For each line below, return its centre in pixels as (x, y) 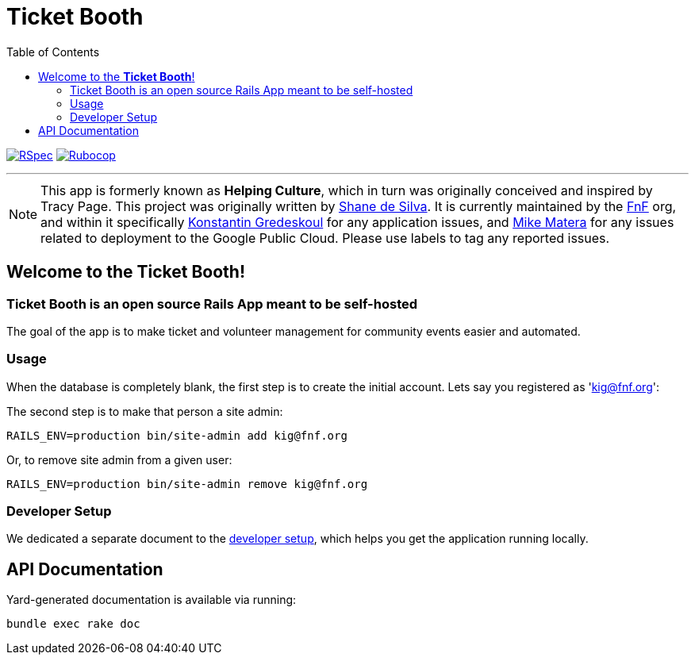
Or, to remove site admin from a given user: (119, 459)
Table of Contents (53, 52)
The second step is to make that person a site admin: (145, 411)
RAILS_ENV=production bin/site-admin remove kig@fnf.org (187, 484)
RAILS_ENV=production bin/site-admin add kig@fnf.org (177, 435)
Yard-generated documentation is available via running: (152, 600)
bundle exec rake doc (73, 624)
